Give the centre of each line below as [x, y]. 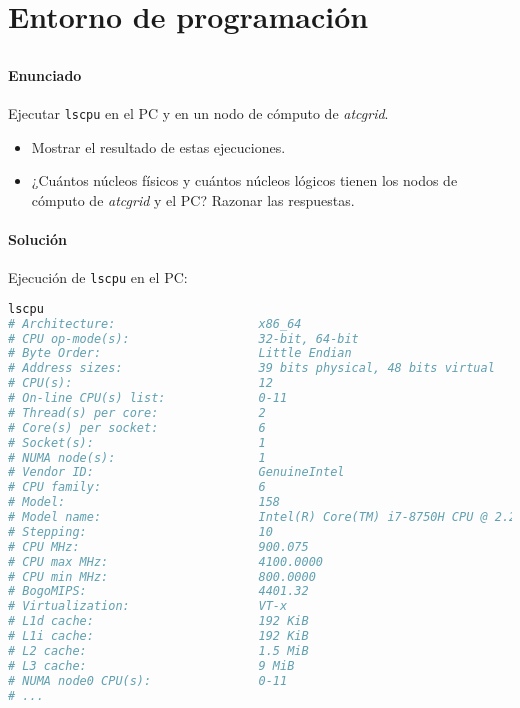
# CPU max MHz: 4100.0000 [165, 561]
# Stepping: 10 [140, 531]
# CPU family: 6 [137, 487]
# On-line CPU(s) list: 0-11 [148, 398]
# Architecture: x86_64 [155, 323]
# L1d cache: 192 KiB [158, 621]
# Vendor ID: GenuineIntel [176, 472]
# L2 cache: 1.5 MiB [158, 650]
